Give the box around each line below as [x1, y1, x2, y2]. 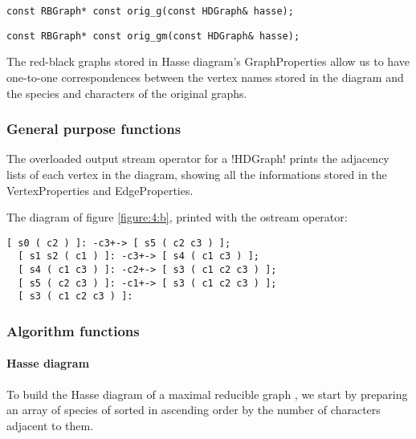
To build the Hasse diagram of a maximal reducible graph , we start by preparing [6, 385, 408, 402]
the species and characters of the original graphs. [6, 84, 247, 101]
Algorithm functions [6, 320, 140, 340]
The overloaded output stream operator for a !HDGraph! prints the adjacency [6, 150, 389, 167]
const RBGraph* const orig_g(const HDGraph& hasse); [6, 6, 294, 17]
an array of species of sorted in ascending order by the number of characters [6, 401, 381, 418]
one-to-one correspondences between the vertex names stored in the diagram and [6, 68, 404, 85]
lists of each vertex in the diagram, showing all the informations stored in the [6, 165, 387, 182]
